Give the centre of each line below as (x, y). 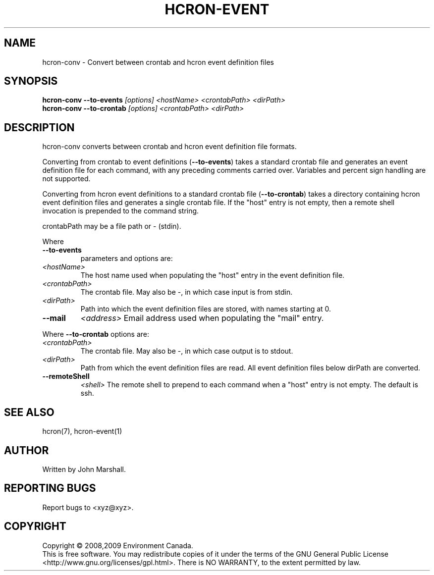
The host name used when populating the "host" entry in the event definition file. (213, 275)
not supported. (66, 179)
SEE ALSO (29, 412)
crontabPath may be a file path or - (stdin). (112, 226)
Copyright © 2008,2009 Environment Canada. (118, 545)
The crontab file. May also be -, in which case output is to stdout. (187, 351)
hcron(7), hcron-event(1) (82, 431)
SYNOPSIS (31, 81)
